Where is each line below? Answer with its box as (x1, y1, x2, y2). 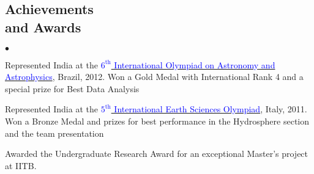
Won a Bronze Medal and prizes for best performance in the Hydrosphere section (5, 114, 309, 127)
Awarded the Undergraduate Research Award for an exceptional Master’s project (5, 147, 308, 160)
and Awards (5, 17, 81, 36)
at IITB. (5, 159, 37, 172)
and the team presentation (5, 126, 104, 139)
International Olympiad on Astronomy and (114, 58, 275, 71)
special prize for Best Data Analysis (5, 82, 140, 95)
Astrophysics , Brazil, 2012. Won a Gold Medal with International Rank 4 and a (5, 70, 304, 83)
